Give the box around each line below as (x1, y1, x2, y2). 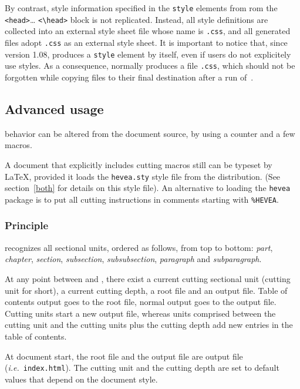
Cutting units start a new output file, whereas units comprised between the (5, 307, 276, 319)
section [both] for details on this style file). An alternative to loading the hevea (5, 182, 291, 194)
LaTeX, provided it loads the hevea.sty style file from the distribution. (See (5, 170, 281, 182)
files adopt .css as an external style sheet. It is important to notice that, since (5, 36, 288, 48)
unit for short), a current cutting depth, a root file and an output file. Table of (5, 284, 288, 296)
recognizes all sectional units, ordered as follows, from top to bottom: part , (5, 241, 273, 253)
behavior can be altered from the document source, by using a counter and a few (5, 127, 295, 139)
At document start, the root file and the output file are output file (5, 350, 243, 362)
